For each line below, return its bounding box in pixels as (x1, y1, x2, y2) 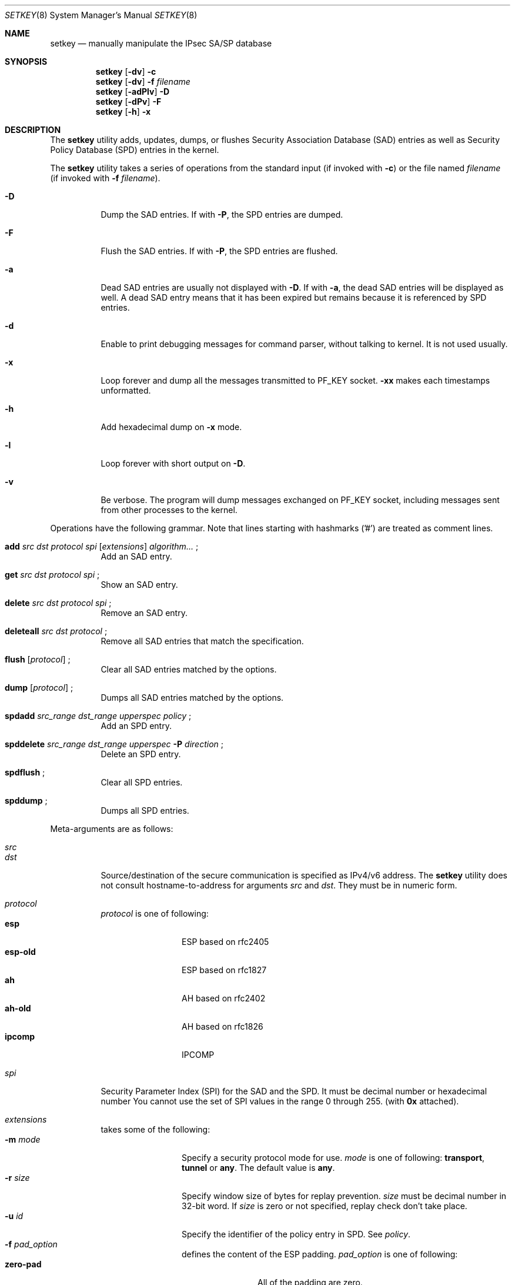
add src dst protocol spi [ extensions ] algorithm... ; (5, 541, 199, 551)
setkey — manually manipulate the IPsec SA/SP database (50, 38, 272, 48)
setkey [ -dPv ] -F (95, 96, 162, 106)
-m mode (5, 1134, 41, 1144)
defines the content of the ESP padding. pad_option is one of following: (182, 1249, 458, 1259)
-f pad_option (5, 1239, 58, 1249)
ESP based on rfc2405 (182, 937, 269, 947)
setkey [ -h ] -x (95, 106, 151, 116)
